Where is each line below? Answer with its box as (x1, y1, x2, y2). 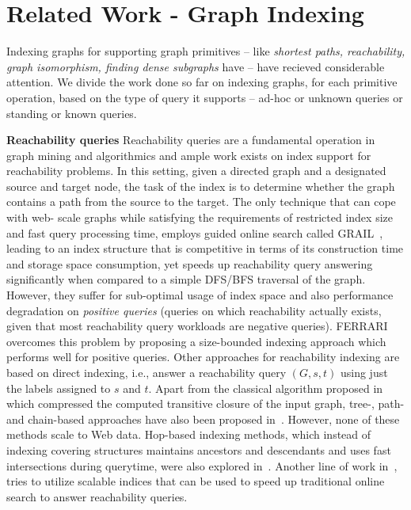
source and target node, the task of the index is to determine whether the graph (6, 177, 395, 194)
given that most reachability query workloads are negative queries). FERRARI (6, 318, 388, 334)
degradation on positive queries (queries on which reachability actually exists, (6, 302, 382, 318)
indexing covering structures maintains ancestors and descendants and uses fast (6, 441, 391, 458)
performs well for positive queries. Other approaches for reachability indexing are (6, 348, 400, 365)
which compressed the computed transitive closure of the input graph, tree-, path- (6, 395, 405, 412)
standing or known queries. (6, 105, 137, 121)
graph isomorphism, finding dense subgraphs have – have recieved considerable (6, 58, 385, 74)
